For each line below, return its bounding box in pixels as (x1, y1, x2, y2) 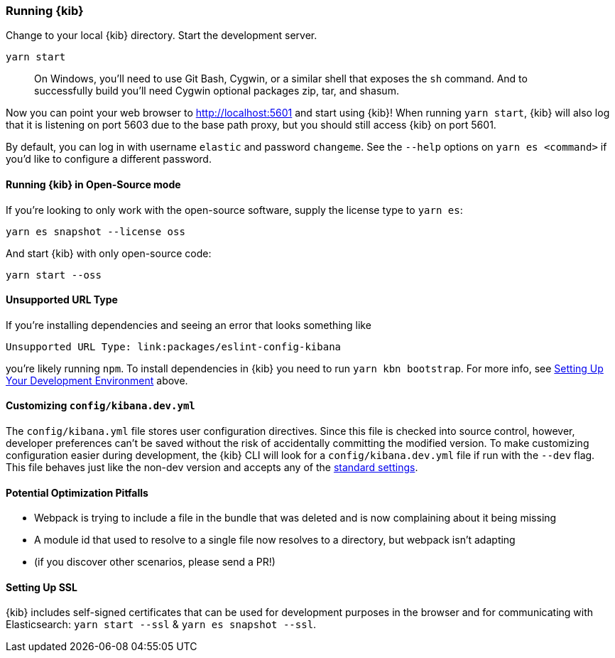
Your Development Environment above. (6, 374, 188, 387)
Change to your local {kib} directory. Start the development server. (6, 29, 317, 42)
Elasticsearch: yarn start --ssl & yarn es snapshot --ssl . (6, 618, 317, 631)
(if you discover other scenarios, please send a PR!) (34, 556, 276, 568)
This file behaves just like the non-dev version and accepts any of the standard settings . (6, 461, 418, 474)
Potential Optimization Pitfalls (6, 486, 148, 499)
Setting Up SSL (6, 581, 77, 593)
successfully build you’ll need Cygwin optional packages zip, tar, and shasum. (34, 85, 399, 97)
